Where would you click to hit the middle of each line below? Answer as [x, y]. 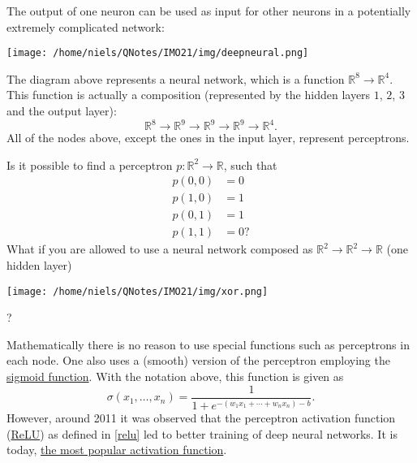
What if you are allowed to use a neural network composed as [160, 249]
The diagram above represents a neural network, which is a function [176, 78]
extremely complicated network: [86, 26]
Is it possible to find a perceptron [90, 164]
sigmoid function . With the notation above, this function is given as [175, 376]
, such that [250, 164]
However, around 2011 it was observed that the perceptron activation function [201, 418]
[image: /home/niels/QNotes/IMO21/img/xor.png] [138, 291]
